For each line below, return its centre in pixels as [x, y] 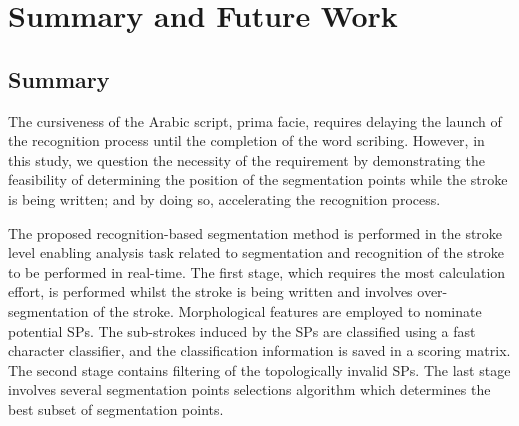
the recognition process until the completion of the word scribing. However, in [246, 140]
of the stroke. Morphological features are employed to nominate [287, 310]
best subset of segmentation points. [116, 408]
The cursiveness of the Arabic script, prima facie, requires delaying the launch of [255, 120]
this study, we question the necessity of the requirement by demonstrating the [246, 159]
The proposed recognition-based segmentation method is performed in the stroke [255, 232]
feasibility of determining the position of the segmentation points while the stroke [258, 179]
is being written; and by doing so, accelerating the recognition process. [224, 198]
